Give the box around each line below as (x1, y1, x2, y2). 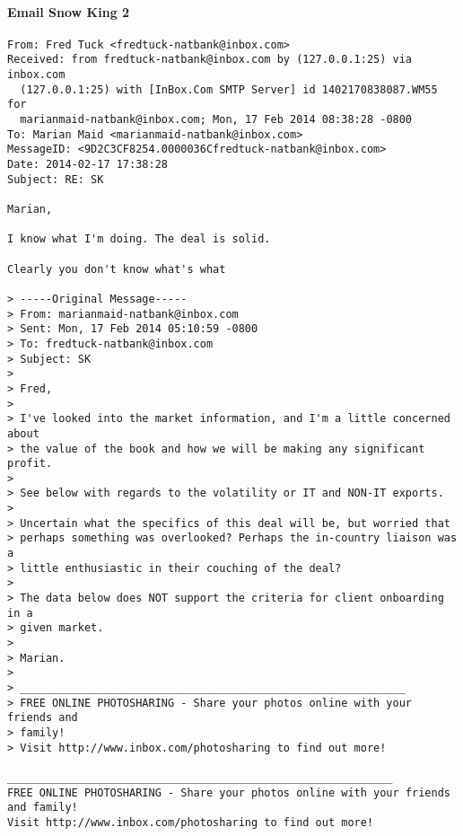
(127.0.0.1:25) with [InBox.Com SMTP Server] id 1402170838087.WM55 (20, 83, 438, 96)
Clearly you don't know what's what (7, 262, 226, 276)
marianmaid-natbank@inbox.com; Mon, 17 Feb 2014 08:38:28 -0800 (20, 113, 413, 127)
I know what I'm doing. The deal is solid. (7, 233, 271, 246)
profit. (7, 457, 53, 471)
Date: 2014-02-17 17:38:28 (7, 158, 168, 172)
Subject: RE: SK (7, 172, 104, 186)
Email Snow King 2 (7, 2, 130, 21)
